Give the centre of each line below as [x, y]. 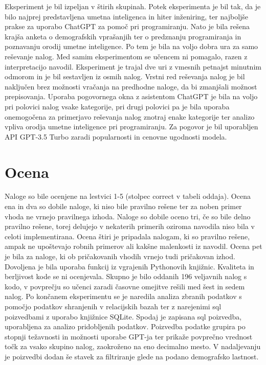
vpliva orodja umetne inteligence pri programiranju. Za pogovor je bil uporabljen [131, 127]
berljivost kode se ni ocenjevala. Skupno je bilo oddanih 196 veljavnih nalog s [126, 276]
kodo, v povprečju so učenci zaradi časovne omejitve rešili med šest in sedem [125, 286]
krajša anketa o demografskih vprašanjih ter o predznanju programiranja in [123, 36]
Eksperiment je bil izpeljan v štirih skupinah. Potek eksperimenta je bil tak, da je [133, 6]
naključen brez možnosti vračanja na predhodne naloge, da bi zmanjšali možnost [131, 86]
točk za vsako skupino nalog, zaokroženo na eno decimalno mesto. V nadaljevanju [133, 346]
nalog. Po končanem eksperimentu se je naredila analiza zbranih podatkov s [123, 296]
